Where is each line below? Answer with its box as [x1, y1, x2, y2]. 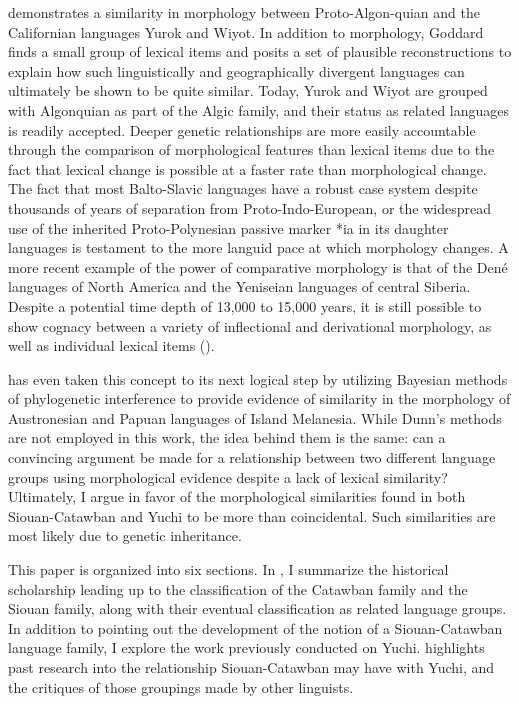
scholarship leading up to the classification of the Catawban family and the [8, 578, 468, 599]
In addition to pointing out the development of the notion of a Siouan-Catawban [8, 617, 503, 638]
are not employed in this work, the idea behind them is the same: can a [8, 427, 446, 448]
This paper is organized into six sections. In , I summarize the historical [8, 559, 449, 580]
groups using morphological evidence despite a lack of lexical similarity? [8, 466, 448, 487]
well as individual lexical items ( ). [8, 335, 215, 356]
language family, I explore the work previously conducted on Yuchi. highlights [8, 637, 485, 658]
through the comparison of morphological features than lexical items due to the [8, 139, 495, 160]
